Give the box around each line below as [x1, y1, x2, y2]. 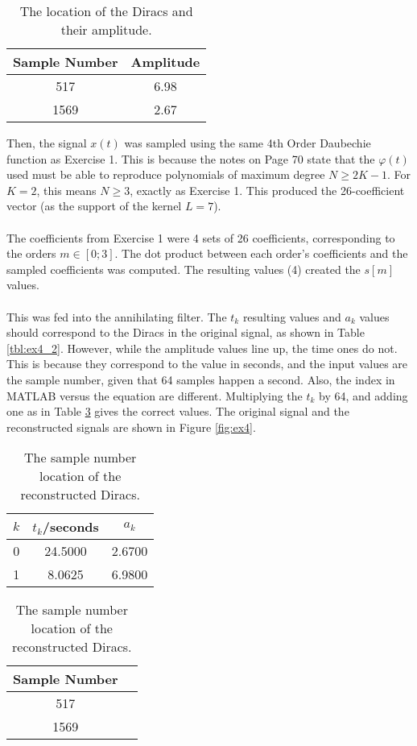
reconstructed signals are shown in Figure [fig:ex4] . [6, 418, 256, 435]
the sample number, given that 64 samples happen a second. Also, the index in [6, 371, 395, 388]
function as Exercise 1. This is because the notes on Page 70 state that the [6, 150, 375, 167]
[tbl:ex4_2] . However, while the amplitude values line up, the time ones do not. [6, 339, 398, 356]
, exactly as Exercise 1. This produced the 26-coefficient [130, 181, 405, 198]
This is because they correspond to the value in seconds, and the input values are [6, 355, 408, 372]
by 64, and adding [319, 387, 408, 404]
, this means [36, 181, 97, 198]
